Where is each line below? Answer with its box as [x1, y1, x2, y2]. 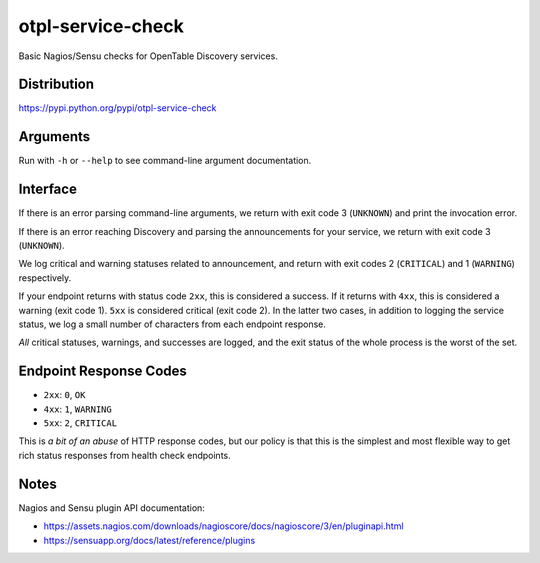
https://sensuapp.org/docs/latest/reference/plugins [43, 534, 256, 546]
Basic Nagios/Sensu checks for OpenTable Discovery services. [18, 50, 279, 62]
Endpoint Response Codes [18, 363, 187, 380]
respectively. [18, 271, 72, 284]
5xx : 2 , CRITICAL [43, 417, 118, 429]
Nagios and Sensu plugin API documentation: [18, 501, 205, 514]
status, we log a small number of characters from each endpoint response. [18, 318, 327, 330]
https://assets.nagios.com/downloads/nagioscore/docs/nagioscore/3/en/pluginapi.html [43, 520, 404, 532]
